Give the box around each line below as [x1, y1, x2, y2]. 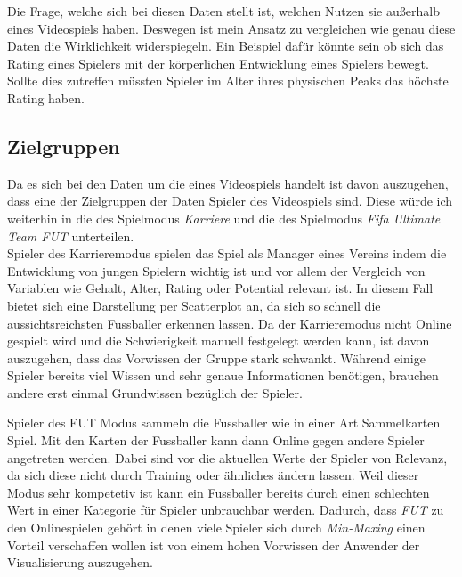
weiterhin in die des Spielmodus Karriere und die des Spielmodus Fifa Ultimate [7, 208, 441, 227]
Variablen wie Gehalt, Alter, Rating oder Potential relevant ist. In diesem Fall [7, 279, 434, 297]
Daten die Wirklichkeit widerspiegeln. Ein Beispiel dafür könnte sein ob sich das [7, 37, 444, 55]
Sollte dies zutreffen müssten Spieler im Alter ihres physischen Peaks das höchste [7, 71, 449, 90]
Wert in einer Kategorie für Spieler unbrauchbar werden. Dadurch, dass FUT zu [7, 500, 444, 519]
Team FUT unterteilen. [7, 226, 134, 245]
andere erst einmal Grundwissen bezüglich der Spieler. [7, 383, 303, 402]
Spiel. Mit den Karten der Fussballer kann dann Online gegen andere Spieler [7, 431, 425, 450]
